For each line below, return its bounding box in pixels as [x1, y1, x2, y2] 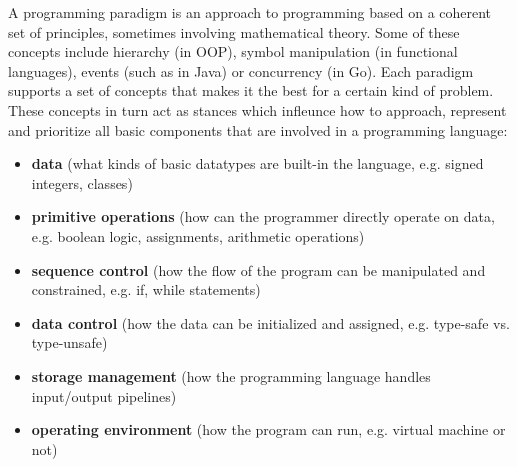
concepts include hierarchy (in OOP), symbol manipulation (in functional [8, 41, 458, 62]
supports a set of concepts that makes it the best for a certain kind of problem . [8, 80, 494, 101]
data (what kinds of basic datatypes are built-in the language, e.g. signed [31, 153, 484, 174]
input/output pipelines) [31, 385, 177, 406]
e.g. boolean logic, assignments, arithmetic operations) [31, 225, 365, 246]
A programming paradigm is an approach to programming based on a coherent [8, 2, 492, 22]
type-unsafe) [31, 332, 108, 353]
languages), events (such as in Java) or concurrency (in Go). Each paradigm [8, 60, 474, 81]
